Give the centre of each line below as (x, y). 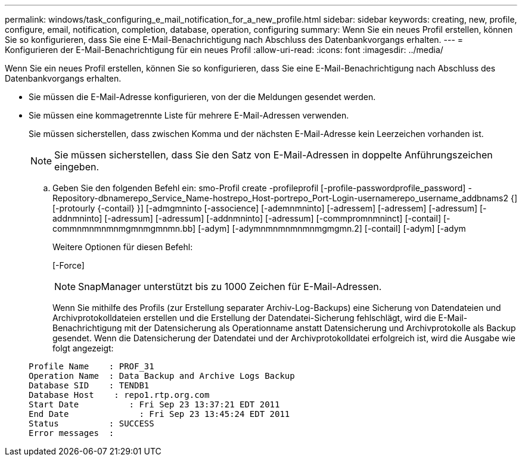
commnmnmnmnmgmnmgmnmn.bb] (124, 228)
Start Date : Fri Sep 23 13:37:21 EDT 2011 (154, 404)
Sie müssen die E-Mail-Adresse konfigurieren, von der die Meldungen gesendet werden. (202, 97)
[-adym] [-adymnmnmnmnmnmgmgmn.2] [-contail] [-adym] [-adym (332, 228)
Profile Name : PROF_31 (91, 366)
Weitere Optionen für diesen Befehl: (123, 247)
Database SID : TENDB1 (89, 385)
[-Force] (69, 265)
